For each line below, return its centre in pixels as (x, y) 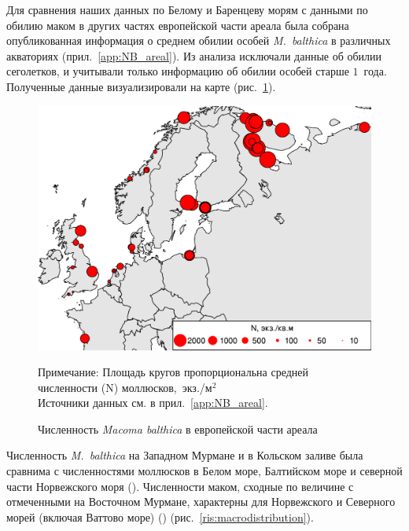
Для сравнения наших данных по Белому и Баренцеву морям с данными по (187, 9)
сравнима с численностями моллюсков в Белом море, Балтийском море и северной (204, 471)
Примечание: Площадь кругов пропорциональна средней (173, 372)
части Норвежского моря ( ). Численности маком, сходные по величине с (180, 486)
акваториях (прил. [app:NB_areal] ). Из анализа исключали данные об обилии (194, 55)
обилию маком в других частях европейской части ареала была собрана (178, 25)
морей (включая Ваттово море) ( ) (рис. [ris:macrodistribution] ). (160, 516)
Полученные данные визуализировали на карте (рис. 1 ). (141, 86)
